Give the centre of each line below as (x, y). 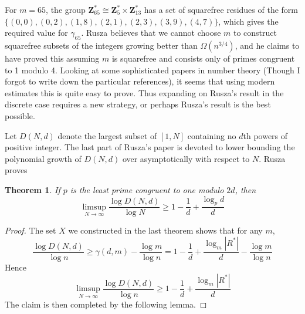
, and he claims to (267, 45)
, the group (66, 9)
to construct (255, 33)
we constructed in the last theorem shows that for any (165, 230)
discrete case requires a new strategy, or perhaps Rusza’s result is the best (138, 104)
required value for (36, 33)
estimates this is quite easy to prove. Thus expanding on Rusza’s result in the (144, 92)
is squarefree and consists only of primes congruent (203, 58)
